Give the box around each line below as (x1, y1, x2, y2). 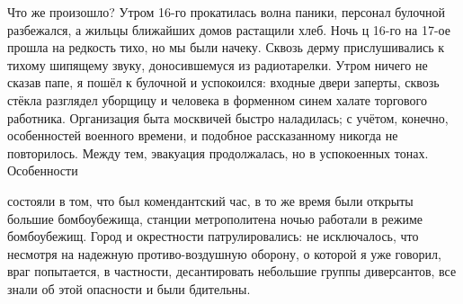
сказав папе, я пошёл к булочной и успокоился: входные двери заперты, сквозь (7, 73, 440, 92)
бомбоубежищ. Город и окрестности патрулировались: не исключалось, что (7, 227, 419, 246)
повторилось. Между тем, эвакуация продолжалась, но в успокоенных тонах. (7, 143, 429, 162)
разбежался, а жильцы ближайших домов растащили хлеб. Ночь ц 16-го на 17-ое (7, 20, 450, 39)
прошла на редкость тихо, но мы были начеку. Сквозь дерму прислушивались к (7, 38, 445, 57)
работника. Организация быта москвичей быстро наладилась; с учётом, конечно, (7, 108, 449, 127)
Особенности (7, 161, 78, 180)
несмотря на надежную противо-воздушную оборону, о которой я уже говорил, (7, 244, 441, 263)
